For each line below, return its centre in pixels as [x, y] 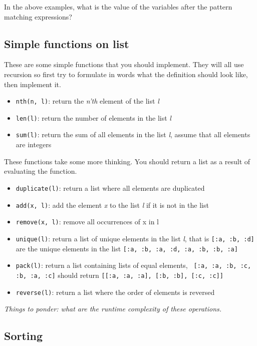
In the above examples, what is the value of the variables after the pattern [118, 7]
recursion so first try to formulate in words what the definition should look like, [126, 74]
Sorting [24, 336]
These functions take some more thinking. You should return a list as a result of [127, 161]
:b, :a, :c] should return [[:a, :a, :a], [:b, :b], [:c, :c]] [119, 275]
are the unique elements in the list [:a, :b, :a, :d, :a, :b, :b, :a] [127, 248]
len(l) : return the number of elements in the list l [93, 117]
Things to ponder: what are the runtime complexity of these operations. [113, 309]
